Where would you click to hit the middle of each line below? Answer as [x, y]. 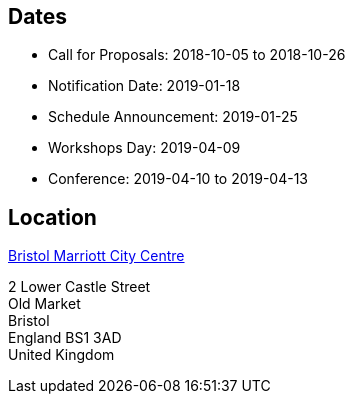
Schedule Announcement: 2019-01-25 [173, 117]
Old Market [44, 304]
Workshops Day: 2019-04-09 [144, 148]
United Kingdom [61, 355]
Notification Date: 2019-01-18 [144, 86]
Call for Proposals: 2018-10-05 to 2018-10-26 [197, 55]
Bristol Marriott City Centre [96, 256]
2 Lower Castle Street [79, 287]
